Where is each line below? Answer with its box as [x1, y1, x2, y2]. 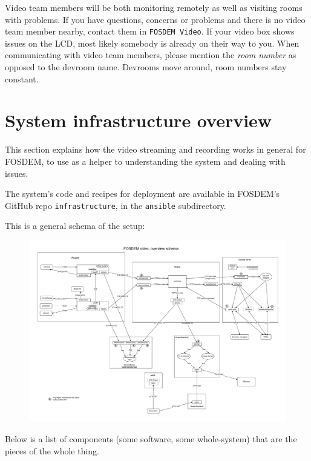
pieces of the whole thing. [5, 444, 100, 457]
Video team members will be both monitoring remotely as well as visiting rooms [5, 1, 303, 13]
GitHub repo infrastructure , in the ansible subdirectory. [5, 199, 226, 211]
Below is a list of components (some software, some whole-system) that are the [5, 432, 297, 445]
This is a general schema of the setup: [5, 219, 145, 232]
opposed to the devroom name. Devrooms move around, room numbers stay [5, 61, 287, 73]
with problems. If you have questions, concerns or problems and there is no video [5, 13, 306, 25]
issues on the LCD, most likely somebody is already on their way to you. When [5, 36, 300, 49]
